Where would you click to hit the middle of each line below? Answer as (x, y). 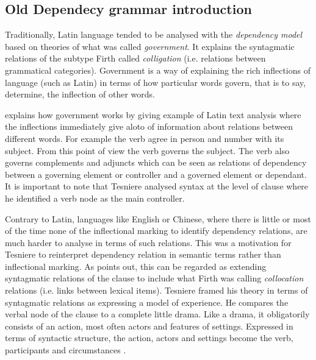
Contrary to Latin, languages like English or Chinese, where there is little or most (158, 218)
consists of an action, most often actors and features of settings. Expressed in (149, 326)
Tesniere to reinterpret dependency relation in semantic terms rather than (143, 254)
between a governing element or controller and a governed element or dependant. (156, 174)
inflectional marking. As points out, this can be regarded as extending (136, 266)
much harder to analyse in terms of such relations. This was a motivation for (148, 242)
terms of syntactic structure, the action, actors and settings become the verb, (149, 338)
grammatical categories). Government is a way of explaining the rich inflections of (158, 70)
